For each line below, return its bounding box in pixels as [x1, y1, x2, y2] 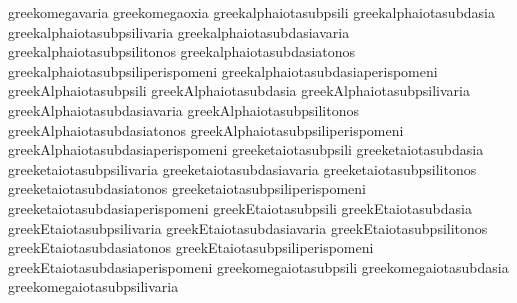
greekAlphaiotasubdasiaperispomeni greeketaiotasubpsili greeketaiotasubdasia [8, 139, 484, 160]
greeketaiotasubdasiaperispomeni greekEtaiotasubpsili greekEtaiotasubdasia [8, 197, 472, 218]
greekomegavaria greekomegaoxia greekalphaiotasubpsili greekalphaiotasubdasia [8, 2, 496, 22]
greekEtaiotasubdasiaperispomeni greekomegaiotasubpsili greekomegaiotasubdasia [8, 256, 509, 277]
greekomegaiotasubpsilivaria [8, 276, 179, 297]
